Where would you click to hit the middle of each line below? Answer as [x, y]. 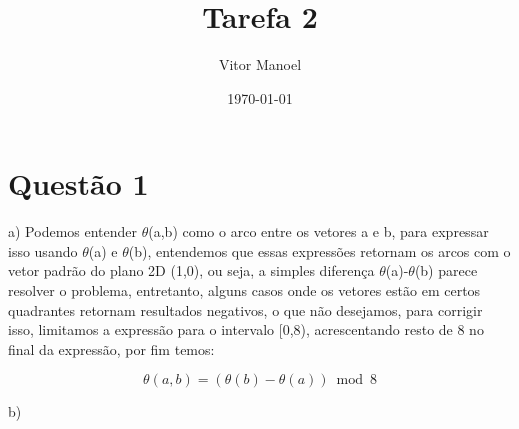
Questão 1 [78, 183]
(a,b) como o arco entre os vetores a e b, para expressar [318, 231]
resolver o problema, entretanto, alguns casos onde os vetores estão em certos [244, 290]
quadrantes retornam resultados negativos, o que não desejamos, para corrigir [245, 309]
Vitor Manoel [260, 64]
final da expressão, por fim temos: [111, 348]
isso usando [43, 250]
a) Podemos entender [73, 231]
